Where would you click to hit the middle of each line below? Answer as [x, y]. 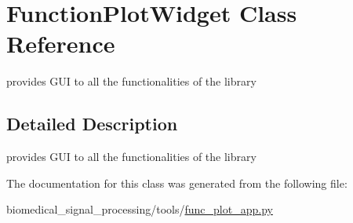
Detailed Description [92, 124]
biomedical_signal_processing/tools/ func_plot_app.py [140, 209]
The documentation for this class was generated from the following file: [177, 183]
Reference [61, 44]
